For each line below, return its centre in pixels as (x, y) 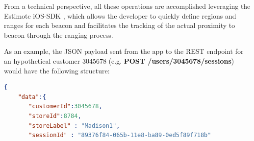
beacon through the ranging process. (59, 35)
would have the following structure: (57, 70)
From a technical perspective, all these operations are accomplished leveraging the (127, 6)
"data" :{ (32, 97)
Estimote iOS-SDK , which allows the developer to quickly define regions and (120, 15)
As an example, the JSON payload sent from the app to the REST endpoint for (124, 51)
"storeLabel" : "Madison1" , (74, 126)
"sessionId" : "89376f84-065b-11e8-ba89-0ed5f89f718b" (120, 135)
